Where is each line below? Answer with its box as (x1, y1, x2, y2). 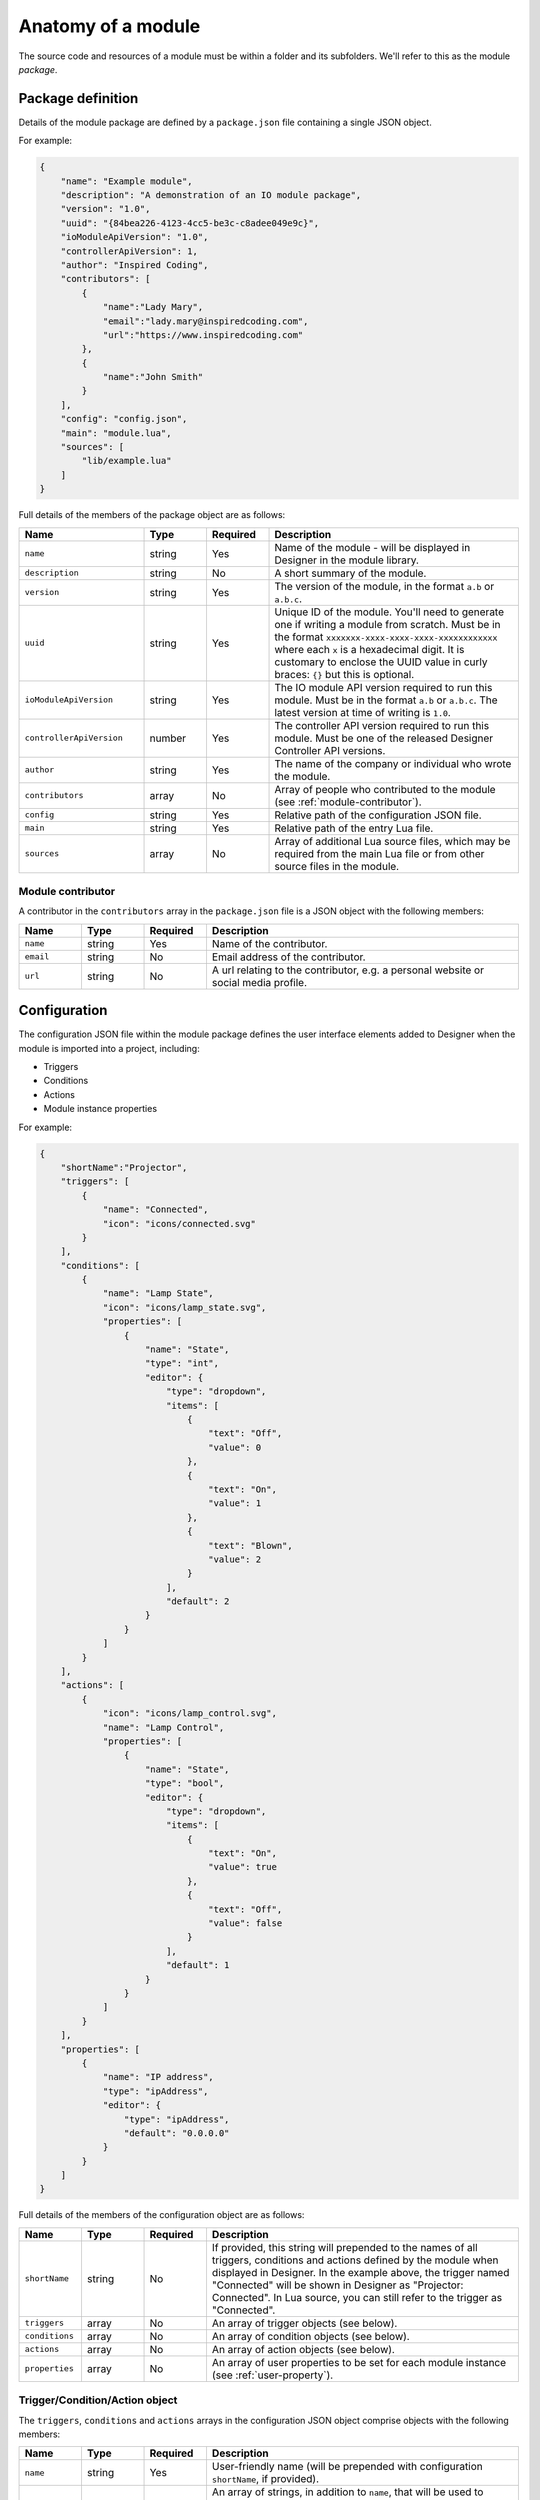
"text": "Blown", (208, 1540, 294, 1551)
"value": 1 (208, 1498, 262, 1509)
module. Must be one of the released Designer (274, 731, 494, 745)
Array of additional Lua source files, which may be (274, 834, 511, 848)
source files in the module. (274, 859, 400, 873)
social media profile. (211, 975, 308, 989)
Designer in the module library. (274, 553, 420, 567)
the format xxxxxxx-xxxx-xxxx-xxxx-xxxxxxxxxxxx (274, 630, 498, 644)
